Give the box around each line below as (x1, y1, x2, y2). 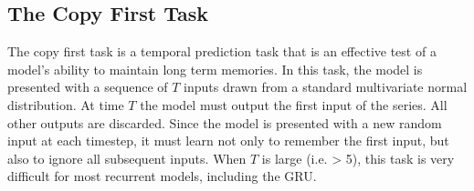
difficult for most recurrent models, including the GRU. (7, 166, 317, 186)
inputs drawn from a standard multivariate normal (184, 77, 468, 96)
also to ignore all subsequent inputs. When (7, 148, 247, 167)
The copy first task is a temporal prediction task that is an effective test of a (7, 42, 437, 61)
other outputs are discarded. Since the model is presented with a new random (7, 113, 442, 132)
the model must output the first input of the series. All (140, 95, 448, 114)
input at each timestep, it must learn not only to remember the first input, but (7, 131, 449, 150)
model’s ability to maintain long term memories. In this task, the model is (7, 59, 423, 78)
